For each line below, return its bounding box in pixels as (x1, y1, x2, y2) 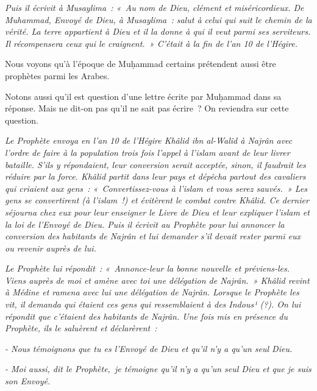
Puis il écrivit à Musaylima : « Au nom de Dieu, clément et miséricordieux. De (5, 1, 304, 13)
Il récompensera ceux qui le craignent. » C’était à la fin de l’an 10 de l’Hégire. (5, 37, 298, 49)
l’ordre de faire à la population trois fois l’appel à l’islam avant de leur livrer (5, 146, 290, 158)
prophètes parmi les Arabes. (5, 69, 110, 82)
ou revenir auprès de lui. (5, 241, 96, 254)
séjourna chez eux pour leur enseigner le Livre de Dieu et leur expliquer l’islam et (5, 205, 310, 218)
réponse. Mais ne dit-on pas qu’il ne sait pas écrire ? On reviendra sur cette (5, 102, 289, 114)
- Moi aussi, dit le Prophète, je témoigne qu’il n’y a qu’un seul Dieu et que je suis (5, 362, 312, 375)
